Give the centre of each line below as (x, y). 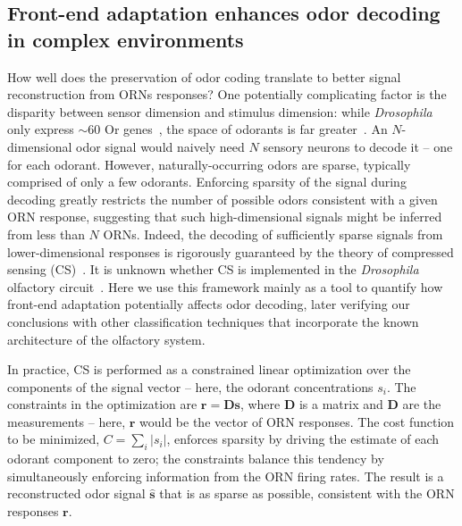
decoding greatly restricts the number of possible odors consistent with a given (223, 199)
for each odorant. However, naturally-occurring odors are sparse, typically (209, 164)
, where (260, 404)
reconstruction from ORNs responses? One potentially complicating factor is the (227, 94)
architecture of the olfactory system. (106, 339)
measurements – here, (67, 421)
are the (422, 404)
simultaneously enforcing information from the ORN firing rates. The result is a (226, 476)
